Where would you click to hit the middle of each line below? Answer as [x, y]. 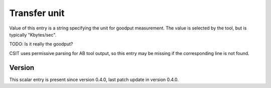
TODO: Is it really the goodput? [41, 44]
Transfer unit [37, 13]
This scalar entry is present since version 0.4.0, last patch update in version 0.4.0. [94, 79]
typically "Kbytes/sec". [33, 34]
